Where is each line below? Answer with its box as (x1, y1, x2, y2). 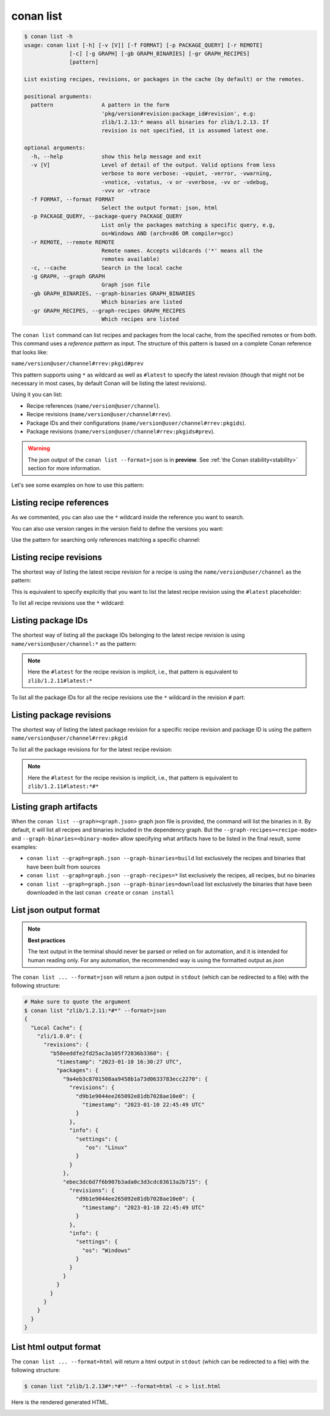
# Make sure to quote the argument (24, 998, 131, 1005)
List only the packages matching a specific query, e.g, (101, 221, 276, 228)
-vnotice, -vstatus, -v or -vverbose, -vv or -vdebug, (101, 178, 269, 185)
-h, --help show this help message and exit (31, 153, 202, 160)
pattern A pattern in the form (31, 102, 169, 108)
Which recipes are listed (101, 316, 180, 323)
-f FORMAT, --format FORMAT (31, 196, 115, 203)
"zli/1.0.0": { (37, 1032, 82, 1040)
